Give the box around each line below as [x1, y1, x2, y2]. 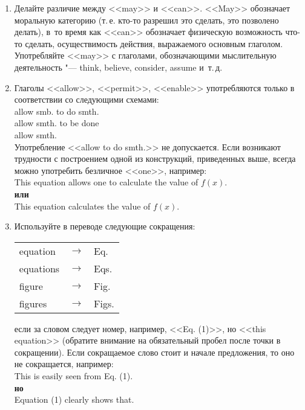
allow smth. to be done [14, 117, 99, 129]
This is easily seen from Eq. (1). [14, 370, 133, 382]
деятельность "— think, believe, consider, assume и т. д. [14, 60, 223, 73]
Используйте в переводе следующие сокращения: [14, 220, 195, 232]
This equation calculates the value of [14, 199, 151, 212]
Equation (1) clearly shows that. [14, 393, 134, 406]
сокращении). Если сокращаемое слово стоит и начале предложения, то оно [14, 345, 295, 358]
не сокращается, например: [14, 357, 114, 370]
